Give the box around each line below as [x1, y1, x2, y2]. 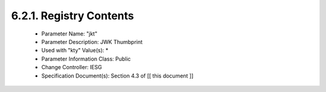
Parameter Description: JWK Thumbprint [41, 38, 143, 45]
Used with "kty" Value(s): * [41, 47, 109, 54]
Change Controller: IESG [41, 64, 103, 71]
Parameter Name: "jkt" [41, 30, 98, 37]
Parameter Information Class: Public [41, 55, 131, 63]
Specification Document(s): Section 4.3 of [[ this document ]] [41, 72, 194, 79]
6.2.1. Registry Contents [11, 9, 134, 22]
